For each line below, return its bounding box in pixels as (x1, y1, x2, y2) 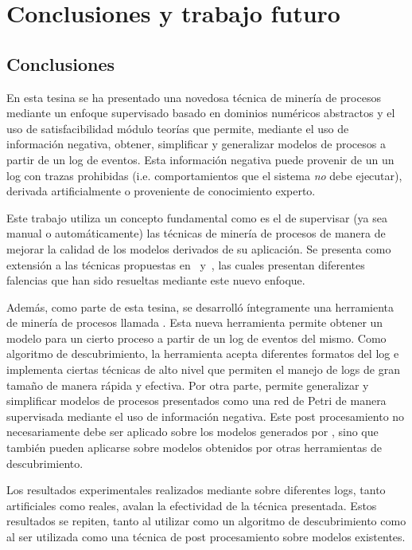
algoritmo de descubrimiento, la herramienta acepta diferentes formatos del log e (6, 345, 399, 362)
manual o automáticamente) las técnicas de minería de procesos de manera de (6, 225, 386, 242)
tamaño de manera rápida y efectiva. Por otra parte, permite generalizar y (6, 376, 369, 393)
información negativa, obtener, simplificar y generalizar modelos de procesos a (6, 136, 386, 152)
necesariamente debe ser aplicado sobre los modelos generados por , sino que (6, 423, 379, 440)
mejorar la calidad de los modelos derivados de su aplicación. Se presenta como (6, 240, 391, 257)
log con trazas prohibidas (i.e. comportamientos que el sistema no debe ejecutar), (6, 167, 402, 183)
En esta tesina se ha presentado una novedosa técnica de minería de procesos (6, 88, 381, 105)
